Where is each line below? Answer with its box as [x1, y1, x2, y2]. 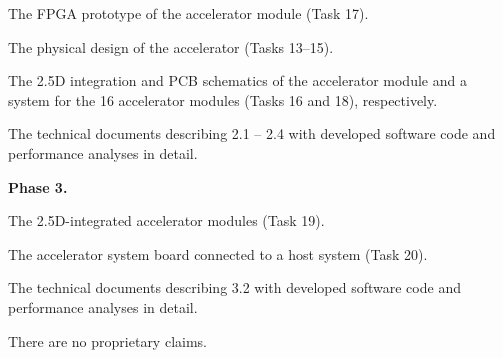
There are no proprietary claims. [8, 330, 207, 351]
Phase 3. [8, 176, 68, 197]
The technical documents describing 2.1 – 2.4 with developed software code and [8, 123, 496, 144]
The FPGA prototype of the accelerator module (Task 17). [8, 3, 369, 23]
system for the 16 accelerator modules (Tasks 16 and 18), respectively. [8, 89, 438, 110]
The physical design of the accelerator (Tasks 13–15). [8, 36, 334, 57]
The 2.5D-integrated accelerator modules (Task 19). [8, 210, 325, 231]
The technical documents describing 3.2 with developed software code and [8, 277, 461, 298]
